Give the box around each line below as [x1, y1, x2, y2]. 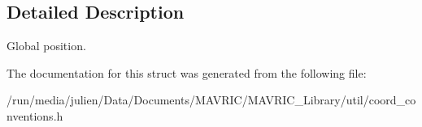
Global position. [7, 37, 86, 54]
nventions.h [7, 107, 63, 124]
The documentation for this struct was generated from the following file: [7, 64, 367, 81]
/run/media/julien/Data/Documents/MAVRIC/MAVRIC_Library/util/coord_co [7, 91, 416, 108]
